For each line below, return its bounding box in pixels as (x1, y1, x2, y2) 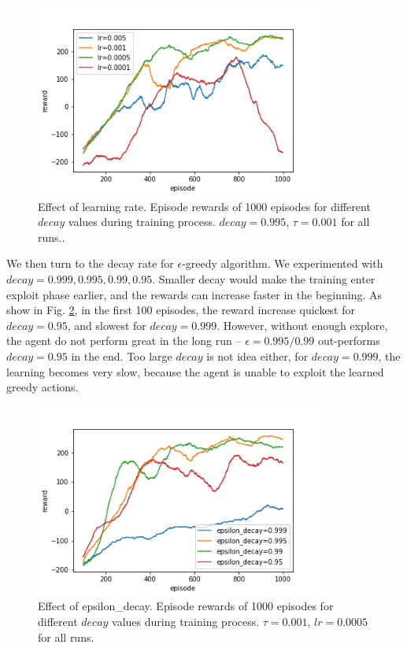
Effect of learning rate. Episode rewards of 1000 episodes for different (38, 198, 371, 214)
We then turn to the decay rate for (6, 255, 174, 272)
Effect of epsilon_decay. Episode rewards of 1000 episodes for (38, 598, 334, 614)
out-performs (317, 332, 380, 349)
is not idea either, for (206, 347, 309, 364)
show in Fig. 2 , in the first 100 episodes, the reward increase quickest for (6, 302, 355, 318)
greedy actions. (6, 379, 79, 395)
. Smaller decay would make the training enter (152, 270, 376, 287)
